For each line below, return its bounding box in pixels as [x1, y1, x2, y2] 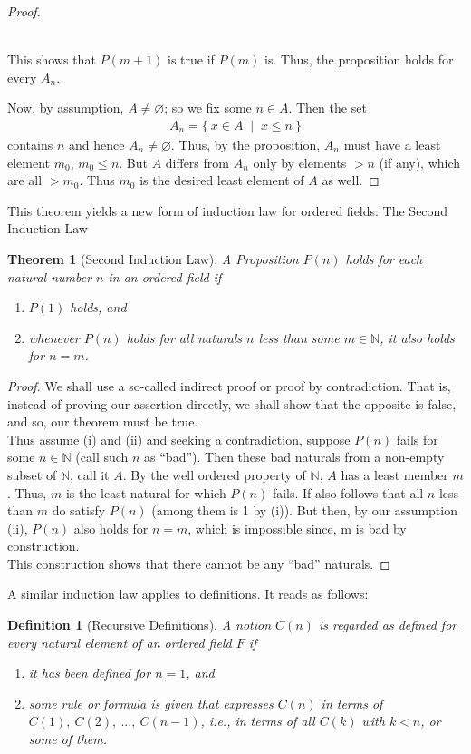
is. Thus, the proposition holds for [264, 50, 454, 69]
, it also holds [380, 328, 455, 347]
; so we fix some [164, 98, 252, 117]
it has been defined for [28, 663, 151, 682]
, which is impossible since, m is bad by [187, 518, 407, 537]
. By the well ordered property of [122, 465, 306, 484]
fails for [396, 429, 438, 448]
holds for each [345, 249, 423, 268]
